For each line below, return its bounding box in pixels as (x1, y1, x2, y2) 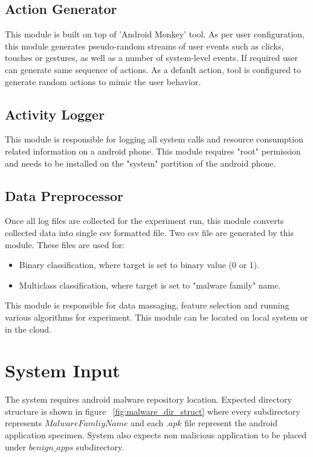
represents (5, 417, 42, 429)
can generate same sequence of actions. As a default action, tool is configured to (5, 63, 302, 75)
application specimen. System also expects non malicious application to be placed (5, 429, 307, 441)
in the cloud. (5, 322, 52, 335)
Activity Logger (5, 104, 105, 123)
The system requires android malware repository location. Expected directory (5, 393, 292, 406)
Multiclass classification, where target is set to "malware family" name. (19, 278, 281, 291)
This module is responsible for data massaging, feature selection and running (5, 299, 289, 312)
